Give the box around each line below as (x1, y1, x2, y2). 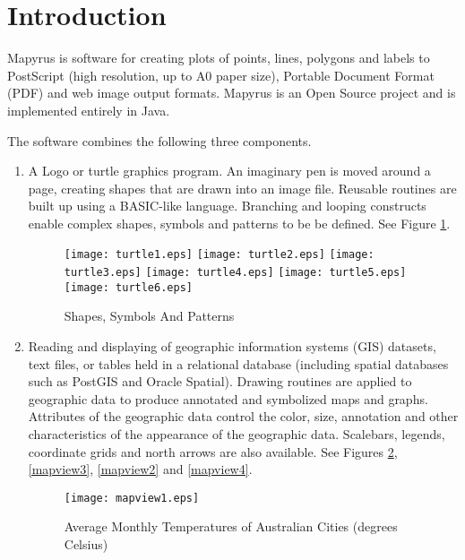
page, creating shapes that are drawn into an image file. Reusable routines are (28, 178, 457, 197)
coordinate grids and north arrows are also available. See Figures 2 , (28, 442, 398, 461)
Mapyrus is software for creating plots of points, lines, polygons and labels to (7, 48, 430, 67)
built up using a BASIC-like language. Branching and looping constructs (28, 196, 426, 215)
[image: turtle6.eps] (64, 280, 193, 294)
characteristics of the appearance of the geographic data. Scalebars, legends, (28, 425, 445, 443)
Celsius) (64, 535, 108, 554)
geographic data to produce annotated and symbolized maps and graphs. (28, 389, 428, 408)
